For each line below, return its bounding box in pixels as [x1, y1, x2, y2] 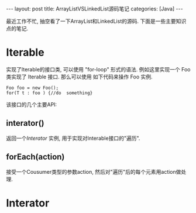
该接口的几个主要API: [6, 101, 57, 108]
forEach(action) [6, 152, 65, 162]
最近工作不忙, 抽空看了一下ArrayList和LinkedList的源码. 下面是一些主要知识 [6, 18, 187, 25]
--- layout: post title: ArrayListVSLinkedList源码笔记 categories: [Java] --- [6, 5, 183, 12]
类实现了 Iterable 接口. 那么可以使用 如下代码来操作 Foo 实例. [6, 73, 153, 80]
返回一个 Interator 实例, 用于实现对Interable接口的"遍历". [6, 135, 140, 142]
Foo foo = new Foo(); [6, 85, 59, 91]
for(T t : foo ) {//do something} [6, 90, 93, 96]
